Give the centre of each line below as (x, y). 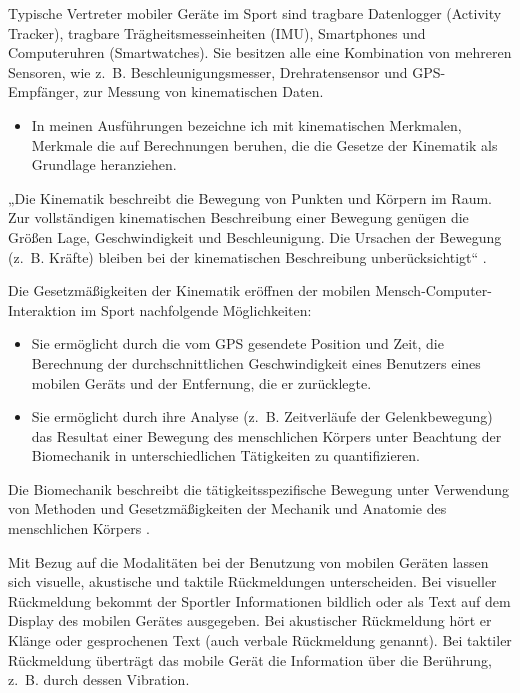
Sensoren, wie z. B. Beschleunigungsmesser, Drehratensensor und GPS (224, 71)
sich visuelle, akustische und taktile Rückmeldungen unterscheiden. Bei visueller (252, 581)
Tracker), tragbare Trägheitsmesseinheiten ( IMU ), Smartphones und (217, 32)
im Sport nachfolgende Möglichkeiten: (196, 309)
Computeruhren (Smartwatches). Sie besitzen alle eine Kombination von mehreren (260, 52)
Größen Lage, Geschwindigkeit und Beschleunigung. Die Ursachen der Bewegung (255, 236)
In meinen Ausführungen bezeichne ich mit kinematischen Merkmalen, (246, 124)
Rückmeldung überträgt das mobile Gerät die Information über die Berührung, (250, 659)
